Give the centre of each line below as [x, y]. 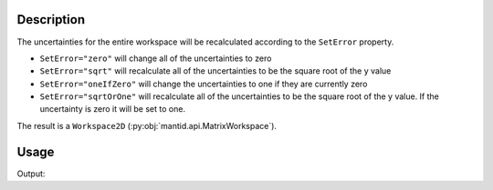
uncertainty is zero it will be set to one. [113, 109]
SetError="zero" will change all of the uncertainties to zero [156, 58]
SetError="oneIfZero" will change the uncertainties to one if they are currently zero [204, 84]
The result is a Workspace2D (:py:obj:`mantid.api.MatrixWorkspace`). [147, 125]
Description [51, 20]
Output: [31, 174]
